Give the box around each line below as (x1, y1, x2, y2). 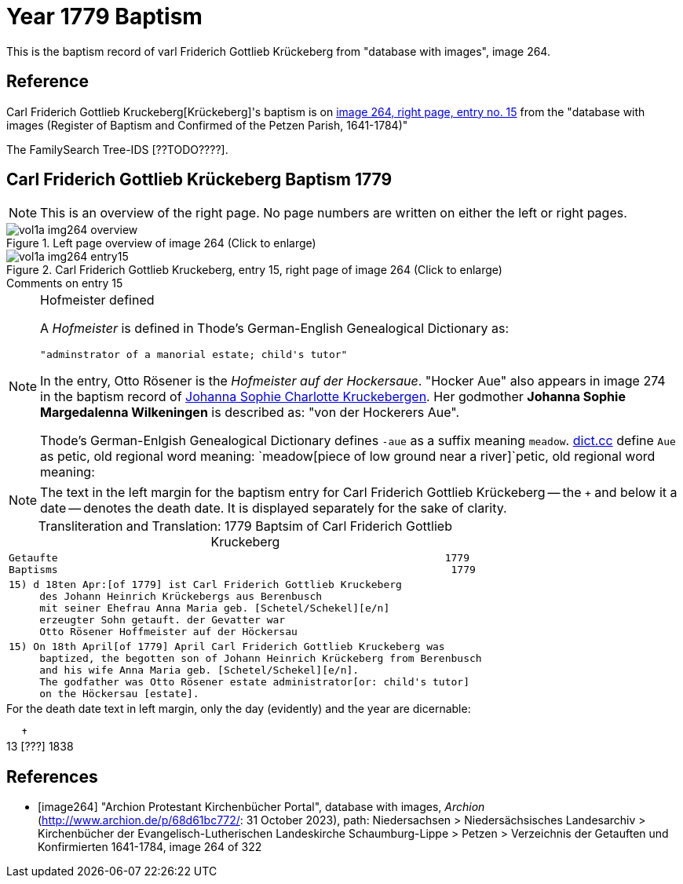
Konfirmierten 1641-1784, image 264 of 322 (38, 840, 262, 854)
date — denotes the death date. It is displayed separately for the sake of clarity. (40, 500, 507, 517)
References (6, 766, 98, 787)
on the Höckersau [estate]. (39, 688, 199, 700)
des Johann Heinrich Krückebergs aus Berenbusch (39, 590, 323, 603)
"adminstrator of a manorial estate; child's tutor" (40, 349, 348, 361)
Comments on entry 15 (6, 276, 123, 290)
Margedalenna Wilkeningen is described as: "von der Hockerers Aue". (40, 404, 460, 421)
